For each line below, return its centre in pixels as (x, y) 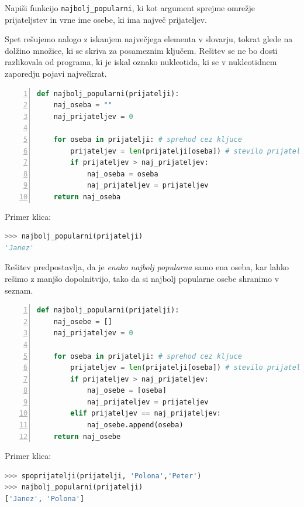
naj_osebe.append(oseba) (135, 425)
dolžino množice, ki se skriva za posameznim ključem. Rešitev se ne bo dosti (141, 50)
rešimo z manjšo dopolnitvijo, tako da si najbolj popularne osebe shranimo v (142, 278)
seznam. (19, 290)
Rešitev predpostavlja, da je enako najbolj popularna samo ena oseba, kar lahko (147, 267)
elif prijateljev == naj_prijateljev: (146, 414)
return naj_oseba (87, 197)
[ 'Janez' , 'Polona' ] (45, 499)
